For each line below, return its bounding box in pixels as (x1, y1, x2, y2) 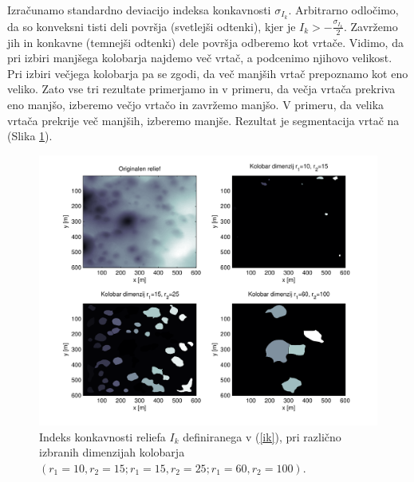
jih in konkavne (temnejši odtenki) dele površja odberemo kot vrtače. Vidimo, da (7, 33, 404, 50)
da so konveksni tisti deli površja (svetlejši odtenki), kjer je (7, 18, 296, 34)
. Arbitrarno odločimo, (288, 2, 399, 18)
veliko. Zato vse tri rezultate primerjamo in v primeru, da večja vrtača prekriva (7, 80, 396, 97)
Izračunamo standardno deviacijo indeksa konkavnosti (7, 2, 271, 18)
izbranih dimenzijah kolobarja (39, 444, 185, 460)
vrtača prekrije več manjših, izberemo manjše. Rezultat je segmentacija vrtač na (7, 112, 400, 128)
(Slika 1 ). (7, 127, 53, 144)
